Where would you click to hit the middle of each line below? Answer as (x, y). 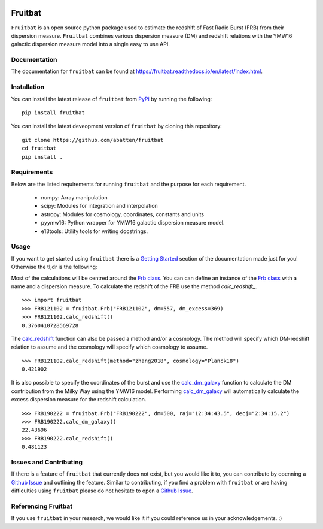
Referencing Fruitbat (42, 506)
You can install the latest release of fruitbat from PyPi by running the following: (112, 99)
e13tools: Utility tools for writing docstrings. (95, 231)
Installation (28, 87)
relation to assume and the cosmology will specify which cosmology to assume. (109, 347)
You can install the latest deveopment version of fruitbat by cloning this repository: (117, 126)
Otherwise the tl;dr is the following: (54, 267)
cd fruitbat (39, 149)
